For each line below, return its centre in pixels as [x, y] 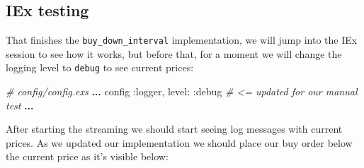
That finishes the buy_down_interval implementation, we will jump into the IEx [182, 40]
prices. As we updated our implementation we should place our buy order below [179, 142]
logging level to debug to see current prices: [100, 67]
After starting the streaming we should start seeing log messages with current [174, 129]
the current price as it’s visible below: [87, 156]
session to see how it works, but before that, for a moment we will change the [174, 53]
